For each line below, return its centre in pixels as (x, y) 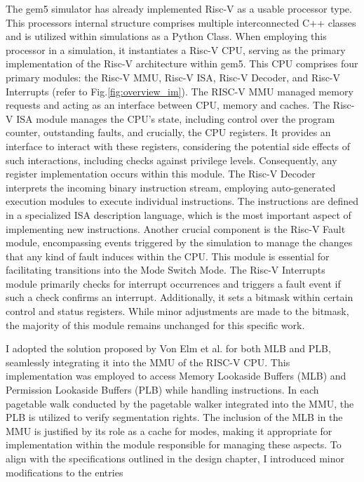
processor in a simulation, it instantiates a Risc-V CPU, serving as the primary (176, 49)
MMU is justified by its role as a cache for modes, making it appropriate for (169, 430)
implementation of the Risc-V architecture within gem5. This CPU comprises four (182, 63)
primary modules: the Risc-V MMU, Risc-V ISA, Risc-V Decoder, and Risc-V (173, 77)
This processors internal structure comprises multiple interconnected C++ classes (181, 22)
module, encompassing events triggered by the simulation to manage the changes (179, 242)
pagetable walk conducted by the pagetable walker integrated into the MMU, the (180, 403)
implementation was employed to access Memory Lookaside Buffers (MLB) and (176, 376)
